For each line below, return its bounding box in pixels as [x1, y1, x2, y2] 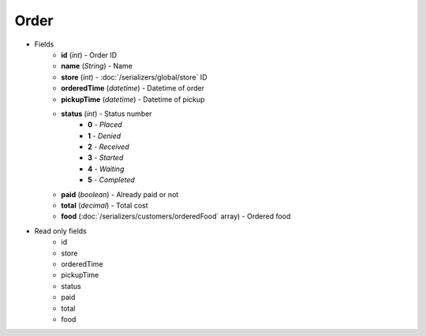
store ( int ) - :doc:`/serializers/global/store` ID [61, 72, 207, 82]
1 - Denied [88, 131, 121, 140]
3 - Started [88, 153, 124, 162]
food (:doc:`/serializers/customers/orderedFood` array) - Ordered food [61, 211, 291, 221]
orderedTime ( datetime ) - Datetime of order [61, 84, 205, 93]
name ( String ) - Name [61, 62, 133, 71]
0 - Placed [88, 120, 122, 129]
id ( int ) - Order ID [61, 50, 118, 59]
